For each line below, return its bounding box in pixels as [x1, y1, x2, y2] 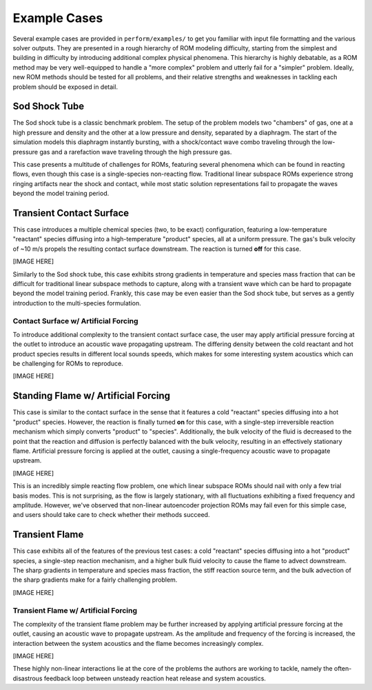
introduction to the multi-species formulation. [12, 298, 141, 307]
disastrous [12, 674, 43, 682]
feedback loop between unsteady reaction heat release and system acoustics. [43, 674, 267, 682]
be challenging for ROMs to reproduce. [12, 359, 123, 368]
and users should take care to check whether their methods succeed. [12, 511, 210, 519]
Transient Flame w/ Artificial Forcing [12, 605, 138, 615]
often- [334, 664, 352, 673]
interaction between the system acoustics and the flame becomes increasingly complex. [12, 639, 265, 647]
